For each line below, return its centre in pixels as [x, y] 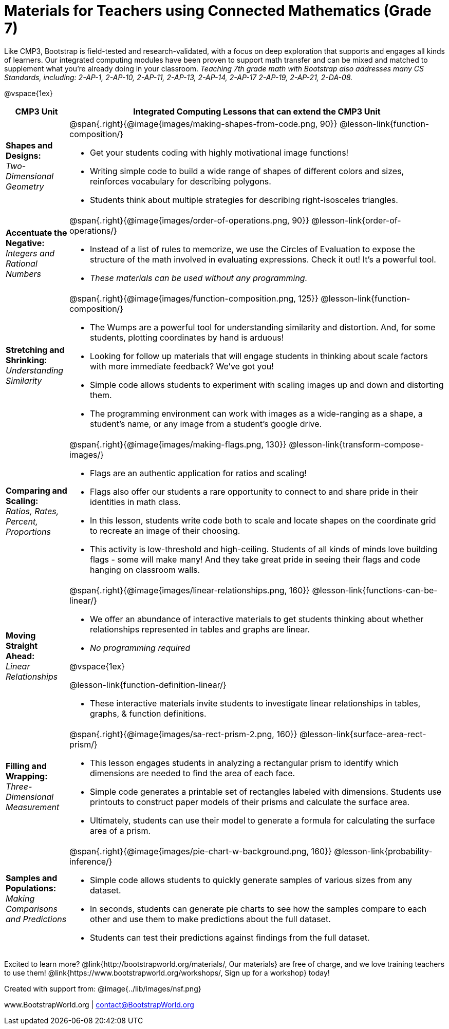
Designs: [23, 155]
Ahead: [20, 656]
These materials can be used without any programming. [199, 278]
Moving [21, 635]
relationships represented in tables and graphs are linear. [200, 629]
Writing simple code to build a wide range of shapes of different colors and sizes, [247, 171]
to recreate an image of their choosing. [165, 530]
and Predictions [36, 919]
